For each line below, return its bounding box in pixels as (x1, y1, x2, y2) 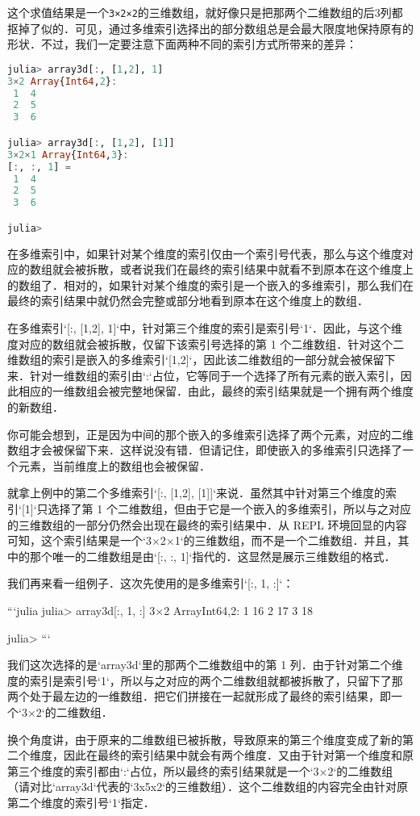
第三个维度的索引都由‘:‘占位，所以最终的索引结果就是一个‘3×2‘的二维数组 (7, 762, 393, 779)
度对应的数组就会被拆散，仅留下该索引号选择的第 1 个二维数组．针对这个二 (7, 335, 405, 352)
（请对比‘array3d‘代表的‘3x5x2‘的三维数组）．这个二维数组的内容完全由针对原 (7, 778, 409, 795)
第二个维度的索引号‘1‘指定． (7, 793, 155, 810)
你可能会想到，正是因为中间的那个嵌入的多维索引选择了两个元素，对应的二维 (7, 425, 414, 442)
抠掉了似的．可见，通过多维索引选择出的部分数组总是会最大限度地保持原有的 (7, 19, 414, 36)
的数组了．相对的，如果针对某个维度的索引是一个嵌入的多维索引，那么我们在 (7, 276, 414, 293)
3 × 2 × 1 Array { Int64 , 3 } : (7, 149, 129, 161)
